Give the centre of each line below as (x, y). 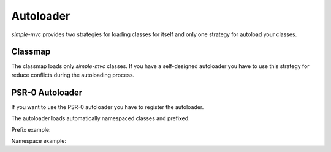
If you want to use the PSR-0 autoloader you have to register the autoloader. (108, 107)
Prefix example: (31, 129)
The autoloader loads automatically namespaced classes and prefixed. (101, 118)
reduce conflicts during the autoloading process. (73, 75)
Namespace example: (39, 140)
